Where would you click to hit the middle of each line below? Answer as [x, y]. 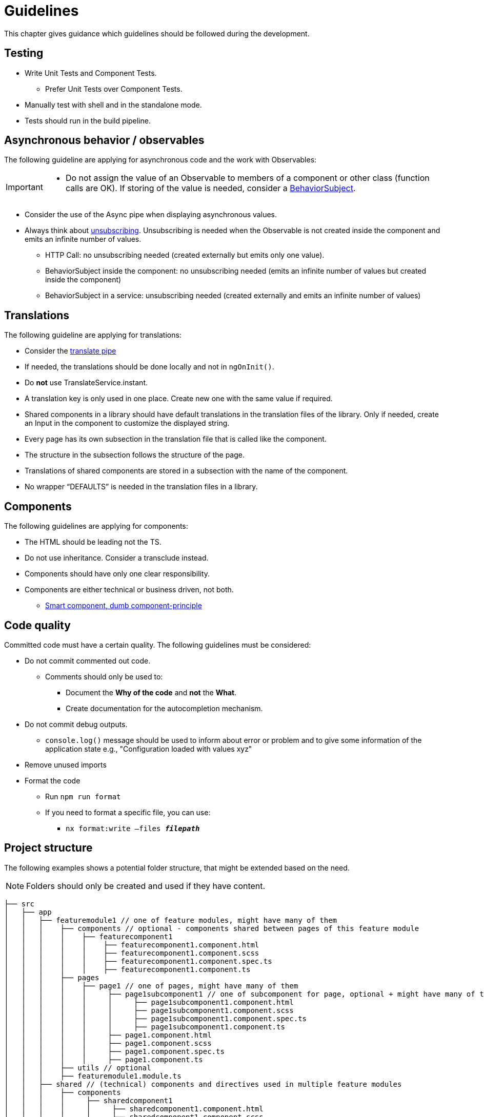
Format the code [53, 780]
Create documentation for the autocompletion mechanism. [164, 708]
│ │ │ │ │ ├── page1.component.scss [108, 1043]
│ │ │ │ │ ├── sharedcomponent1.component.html [134, 1109]
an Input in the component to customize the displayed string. [127, 423]
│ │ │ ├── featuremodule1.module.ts [93, 1076]
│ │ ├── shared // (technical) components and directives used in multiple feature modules [203, 1084]
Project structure [48, 848]
